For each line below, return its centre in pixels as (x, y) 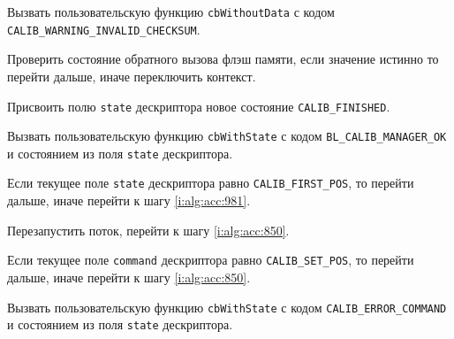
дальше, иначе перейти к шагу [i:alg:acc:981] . (129, 200)
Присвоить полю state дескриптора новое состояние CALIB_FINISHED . (199, 106)
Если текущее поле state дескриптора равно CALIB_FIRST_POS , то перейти (211, 183)
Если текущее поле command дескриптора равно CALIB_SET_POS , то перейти (211, 260)
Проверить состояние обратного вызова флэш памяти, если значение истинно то (223, 59)
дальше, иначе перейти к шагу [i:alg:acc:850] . (129, 277)
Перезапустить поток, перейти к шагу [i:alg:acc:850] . (148, 230)
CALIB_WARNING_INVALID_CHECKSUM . (104, 29)
